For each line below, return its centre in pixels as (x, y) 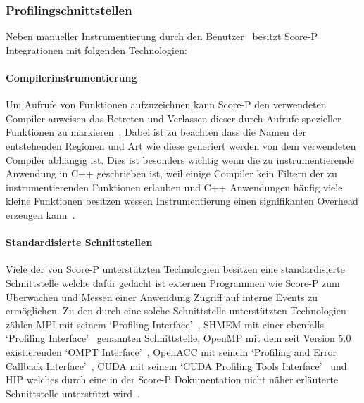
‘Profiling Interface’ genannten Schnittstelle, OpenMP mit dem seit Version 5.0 (178, 338)
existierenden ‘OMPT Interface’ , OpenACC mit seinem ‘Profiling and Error (171, 351)
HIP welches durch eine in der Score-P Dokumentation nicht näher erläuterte (172, 379)
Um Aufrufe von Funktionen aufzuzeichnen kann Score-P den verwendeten (166, 104)
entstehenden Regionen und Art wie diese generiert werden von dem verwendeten (181, 145)
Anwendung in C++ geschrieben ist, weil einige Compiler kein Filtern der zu (171, 173)
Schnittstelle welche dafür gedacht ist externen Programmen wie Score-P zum (173, 282)
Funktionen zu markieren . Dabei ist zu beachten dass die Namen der (156, 132)
